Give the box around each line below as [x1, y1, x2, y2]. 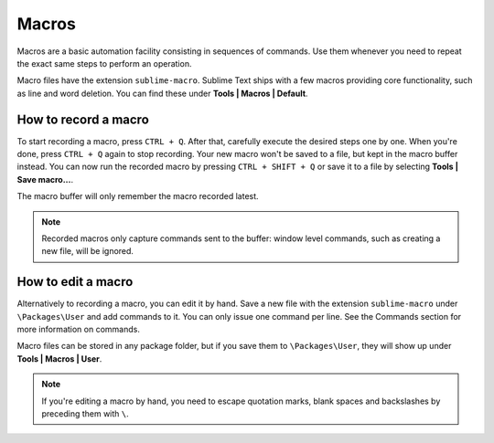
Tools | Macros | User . [16, 353, 102, 364]
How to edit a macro [16, 274, 134, 290]
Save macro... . [16, 174, 74, 185]
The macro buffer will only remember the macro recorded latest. [16, 191, 260, 202]
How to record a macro [16, 111, 150, 127]
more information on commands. [16, 324, 141, 335]
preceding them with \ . [41, 408, 130, 419]
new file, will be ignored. [41, 246, 134, 257]
